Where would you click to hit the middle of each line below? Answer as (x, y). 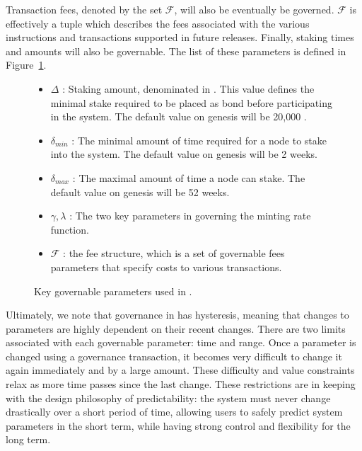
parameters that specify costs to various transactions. (166, 267)
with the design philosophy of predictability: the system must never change (168, 398)
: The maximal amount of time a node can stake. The (189, 177)
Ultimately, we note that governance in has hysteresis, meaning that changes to (177, 315)
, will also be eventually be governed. (254, 9)
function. (70, 229)
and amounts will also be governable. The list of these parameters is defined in (176, 51)
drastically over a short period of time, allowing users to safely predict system (174, 412)
